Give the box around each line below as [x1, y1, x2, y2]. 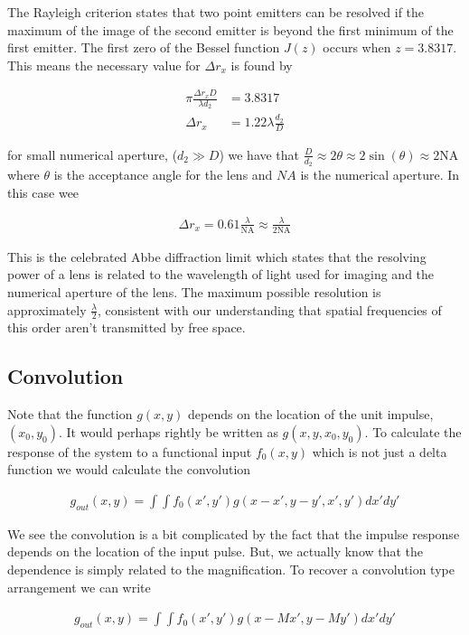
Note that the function [7, 405, 133, 424]
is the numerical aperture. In [300, 165, 460, 184]
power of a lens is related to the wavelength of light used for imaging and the [7, 265, 435, 284]
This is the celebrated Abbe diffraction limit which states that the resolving [7, 247, 427, 266]
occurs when [323, 38, 391, 57]
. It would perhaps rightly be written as [58, 422, 278, 441]
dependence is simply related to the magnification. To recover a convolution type [7, 559, 455, 578]
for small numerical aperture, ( [7, 145, 178, 163]
